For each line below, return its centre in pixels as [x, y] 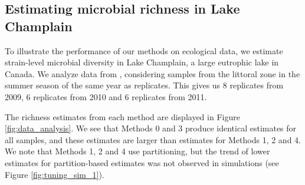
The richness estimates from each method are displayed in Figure [122, 116]
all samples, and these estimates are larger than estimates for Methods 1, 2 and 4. [153, 139]
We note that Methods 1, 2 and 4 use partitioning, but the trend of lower [137, 151]
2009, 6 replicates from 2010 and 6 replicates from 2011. [106, 96]
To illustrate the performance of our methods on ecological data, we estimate [144, 50]
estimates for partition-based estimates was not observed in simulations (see [142, 162]
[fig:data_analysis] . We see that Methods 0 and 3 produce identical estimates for [151, 128]
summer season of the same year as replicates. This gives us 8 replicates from [144, 85]
